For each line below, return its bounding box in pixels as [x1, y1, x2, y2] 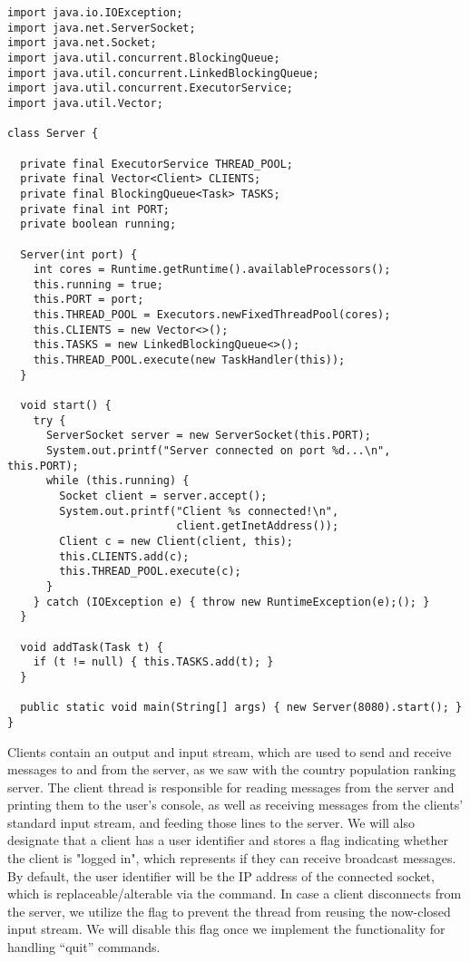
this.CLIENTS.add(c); [59, 549, 190, 563]
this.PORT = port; [33, 293, 144, 306]
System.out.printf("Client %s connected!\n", [59, 504, 339, 518]
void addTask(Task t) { [20, 640, 163, 654]
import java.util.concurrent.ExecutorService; [7, 82, 293, 95]
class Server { [7, 127, 99, 141]
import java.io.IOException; [7, 6, 183, 19]
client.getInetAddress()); [176, 520, 339, 533]
